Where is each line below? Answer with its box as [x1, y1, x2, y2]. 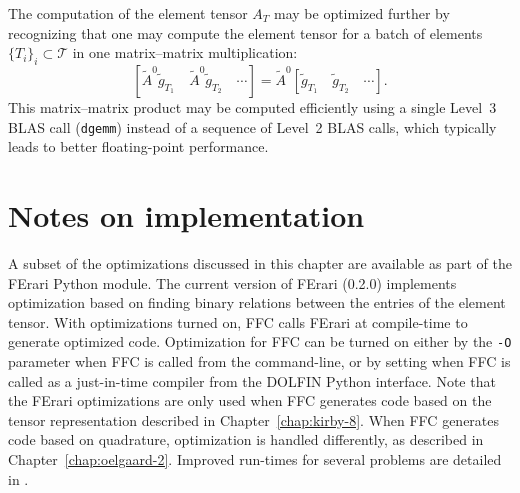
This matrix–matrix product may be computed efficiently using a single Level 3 [8, 96, 497, 117]
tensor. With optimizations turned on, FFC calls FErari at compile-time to [8, 311, 468, 332]
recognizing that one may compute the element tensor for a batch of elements [8, 22, 483, 43]
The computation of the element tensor [8, 3, 248, 23]
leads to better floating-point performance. [8, 136, 269, 157]
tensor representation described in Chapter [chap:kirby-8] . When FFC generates [8, 409, 500, 430]
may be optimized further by [274, 3, 450, 23]
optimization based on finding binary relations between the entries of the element [8, 292, 506, 313]
